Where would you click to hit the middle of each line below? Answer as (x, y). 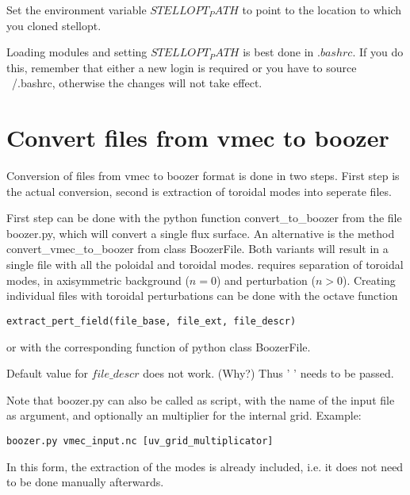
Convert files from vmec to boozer (198, 138)
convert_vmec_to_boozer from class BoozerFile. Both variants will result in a (197, 249)
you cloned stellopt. (54, 25)
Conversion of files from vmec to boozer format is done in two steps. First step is (203, 176)
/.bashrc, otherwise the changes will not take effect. (137, 83)
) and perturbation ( (266, 280)
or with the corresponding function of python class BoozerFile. (159, 346)
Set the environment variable (77, 10)
